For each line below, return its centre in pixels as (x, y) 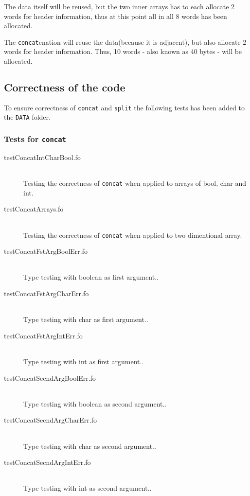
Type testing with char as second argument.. (90, 446)
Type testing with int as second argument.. (88, 488)
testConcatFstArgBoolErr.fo (46, 251)
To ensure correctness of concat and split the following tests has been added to (125, 107)
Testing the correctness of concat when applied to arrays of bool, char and (135, 183)
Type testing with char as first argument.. (86, 319)
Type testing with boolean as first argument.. (91, 277)
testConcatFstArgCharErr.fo (46, 293)
